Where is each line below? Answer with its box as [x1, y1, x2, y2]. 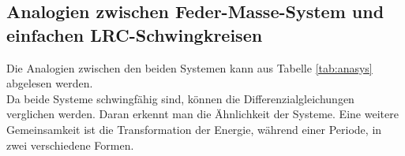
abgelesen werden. [6, 75, 93, 91]
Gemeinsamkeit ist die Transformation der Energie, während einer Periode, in [6, 121, 382, 137]
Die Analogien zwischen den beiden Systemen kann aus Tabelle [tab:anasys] [6, 59, 373, 76]
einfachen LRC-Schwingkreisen [6, 22, 263, 46]
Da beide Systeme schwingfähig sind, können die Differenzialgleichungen [6, 90, 354, 106]
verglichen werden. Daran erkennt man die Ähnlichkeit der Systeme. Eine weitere [6, 106, 399, 122]
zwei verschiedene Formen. [6, 136, 134, 153]
